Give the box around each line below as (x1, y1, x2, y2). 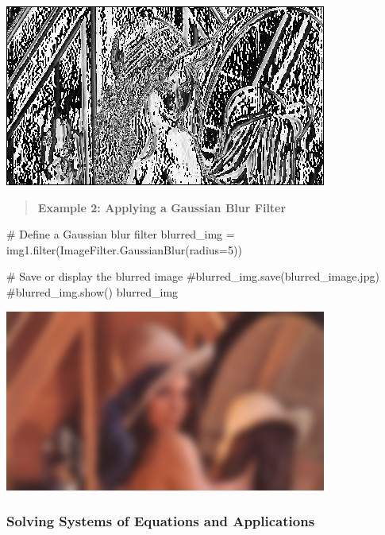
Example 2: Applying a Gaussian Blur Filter (37, 199, 287, 215)
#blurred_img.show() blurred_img (6, 283, 179, 300)
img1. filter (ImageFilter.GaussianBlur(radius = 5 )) (6, 241, 242, 258)
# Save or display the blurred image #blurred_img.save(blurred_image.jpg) (6, 268, 379, 285)
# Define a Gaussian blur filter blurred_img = (6, 226, 235, 242)
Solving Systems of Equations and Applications (6, 511, 315, 531)
